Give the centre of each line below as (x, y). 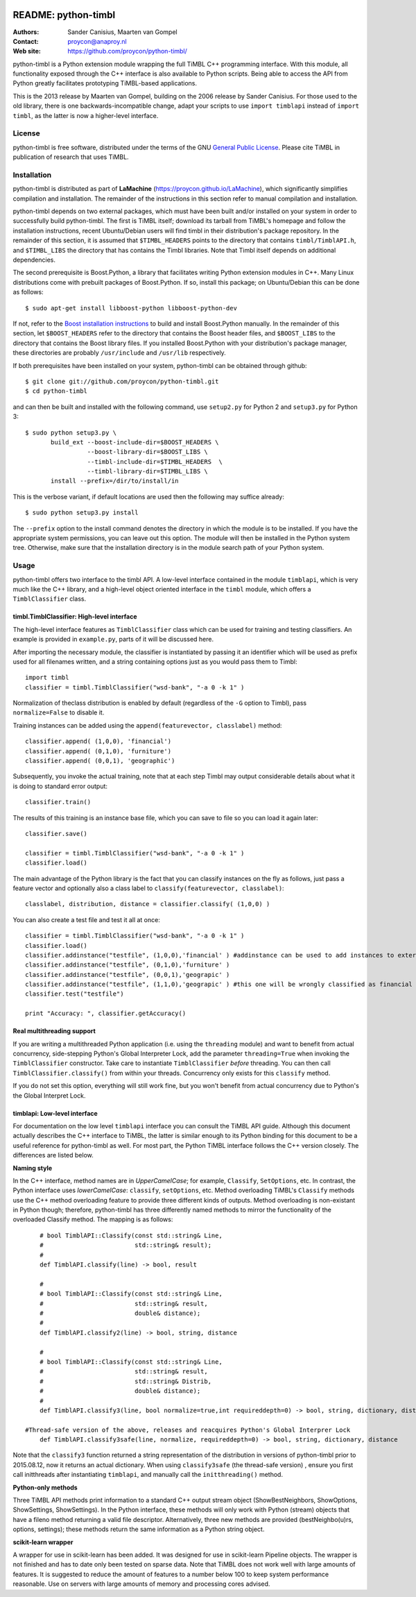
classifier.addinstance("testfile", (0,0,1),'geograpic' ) (128, 975)
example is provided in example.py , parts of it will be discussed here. (113, 639)
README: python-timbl (64, 15)
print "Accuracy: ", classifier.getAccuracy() (106, 1013)
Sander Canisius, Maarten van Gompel (122, 32)
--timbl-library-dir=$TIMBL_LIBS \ (147, 471)
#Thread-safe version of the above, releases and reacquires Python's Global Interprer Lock (188, 1430)
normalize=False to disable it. (59, 712)
